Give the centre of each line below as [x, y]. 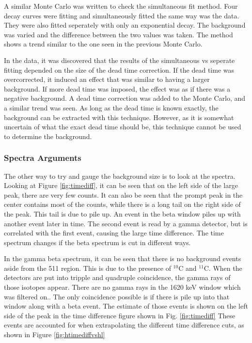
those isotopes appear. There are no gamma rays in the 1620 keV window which [122, 287]
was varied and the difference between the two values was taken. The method [118, 34]
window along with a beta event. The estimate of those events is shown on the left [126, 306]
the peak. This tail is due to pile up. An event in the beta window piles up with [122, 213]
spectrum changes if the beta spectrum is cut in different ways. [97, 242]
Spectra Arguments [43, 158]
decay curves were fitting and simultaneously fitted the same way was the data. [122, 15]
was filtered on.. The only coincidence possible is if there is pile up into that [117, 296]
